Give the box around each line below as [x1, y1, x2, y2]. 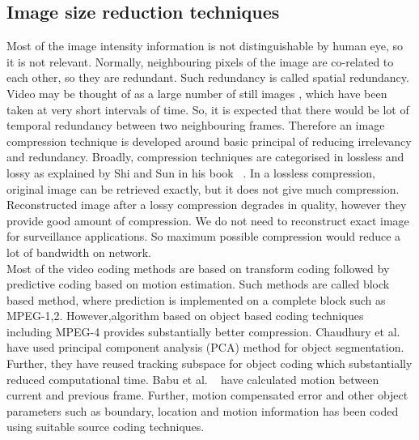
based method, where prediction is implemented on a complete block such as [6, 291, 386, 308]
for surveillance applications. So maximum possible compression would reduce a [6, 228, 401, 245]
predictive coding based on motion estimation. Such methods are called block [6, 276, 390, 293]
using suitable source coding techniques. [6, 418, 205, 435]
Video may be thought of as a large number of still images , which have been [6, 84, 387, 101]
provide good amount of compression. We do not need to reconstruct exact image [6, 211, 409, 229]
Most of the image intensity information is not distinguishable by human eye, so [6, 37, 404, 54]
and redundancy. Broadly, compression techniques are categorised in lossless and [6, 148, 404, 165]
